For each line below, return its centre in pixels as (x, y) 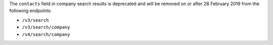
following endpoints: (31, 11)
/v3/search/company (46, 27)
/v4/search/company (46, 34)
